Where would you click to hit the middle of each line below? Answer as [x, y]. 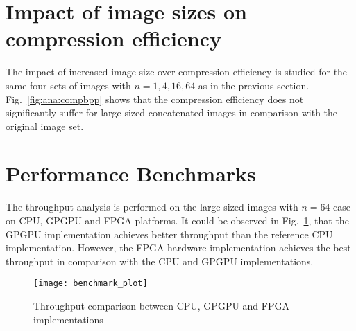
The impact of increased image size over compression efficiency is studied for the [177, 72]
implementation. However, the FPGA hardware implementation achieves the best [178, 248]
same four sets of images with [68, 85]
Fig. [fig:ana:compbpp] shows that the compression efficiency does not [155, 99]
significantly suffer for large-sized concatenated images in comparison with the [172, 113]
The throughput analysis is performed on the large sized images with [152, 207]
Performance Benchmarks [131, 173]
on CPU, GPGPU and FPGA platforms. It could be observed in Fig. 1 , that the [177, 220]
